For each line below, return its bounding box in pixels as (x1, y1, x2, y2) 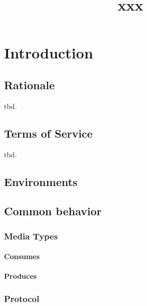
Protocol (4, 292, 40, 304)
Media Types (4, 229, 58, 242)
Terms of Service (4, 125, 93, 141)
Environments (4, 173, 78, 189)
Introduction (4, 42, 93, 63)
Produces (4, 271, 37, 281)
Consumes (4, 251, 40, 262)
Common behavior (4, 203, 102, 219)
